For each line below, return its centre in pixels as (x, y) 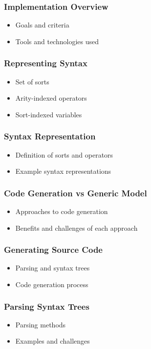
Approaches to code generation (62, 211)
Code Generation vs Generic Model (75, 193)
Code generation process (52, 284)
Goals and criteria (42, 25)
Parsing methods (41, 324)
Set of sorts (32, 81)
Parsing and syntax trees (53, 268)
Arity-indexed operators (51, 98)
